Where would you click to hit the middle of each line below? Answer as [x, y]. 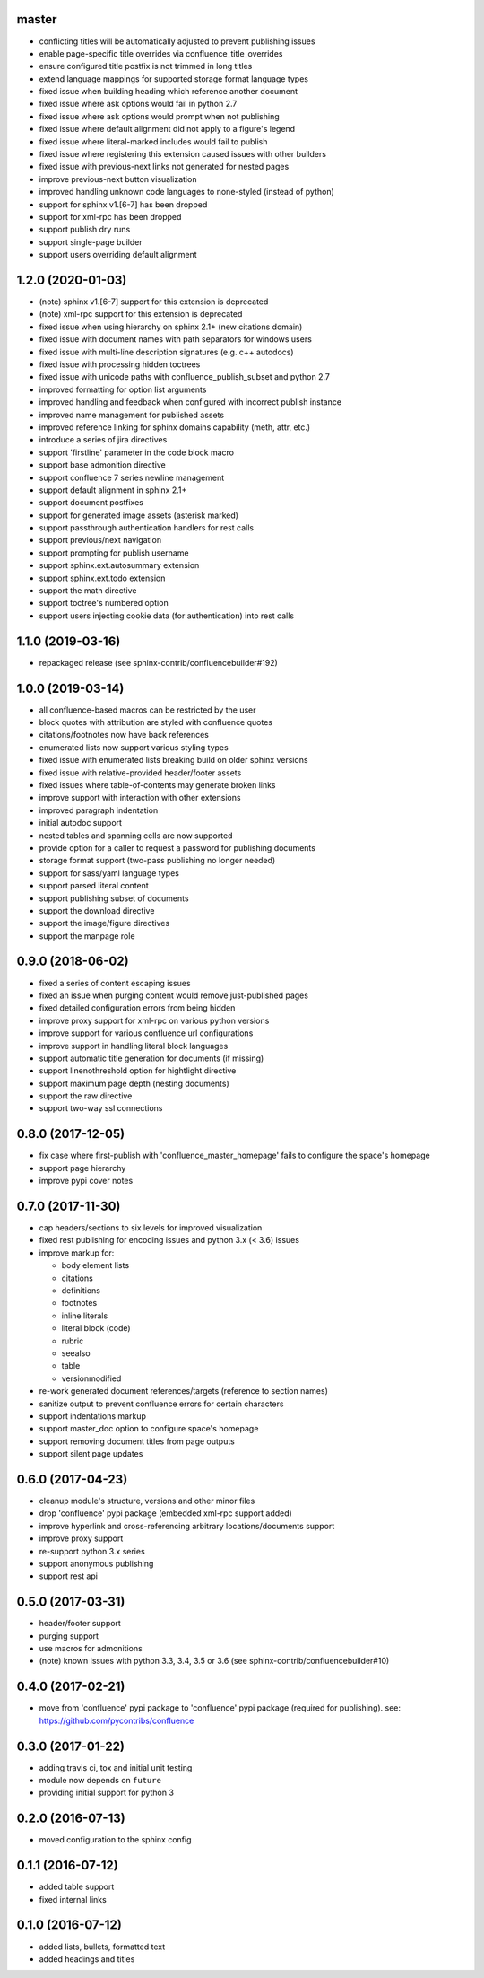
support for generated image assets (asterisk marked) [139, 515]
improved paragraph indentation [99, 810]
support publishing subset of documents [114, 898]
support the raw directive [86, 1096]
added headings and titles [87, 1959]
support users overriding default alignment [118, 255]
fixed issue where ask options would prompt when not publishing [159, 116]
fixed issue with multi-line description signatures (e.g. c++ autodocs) [167, 352]
